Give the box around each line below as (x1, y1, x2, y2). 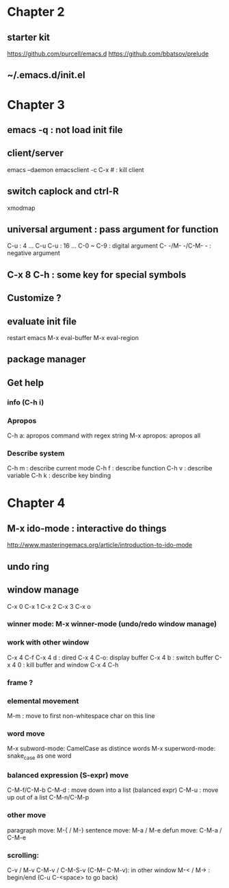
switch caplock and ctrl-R (7, 186, 119, 197)
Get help (7, 376, 44, 388)
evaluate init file (7, 315, 77, 327)
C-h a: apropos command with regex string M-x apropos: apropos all (7, 431, 201, 440)
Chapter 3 (7, 97, 65, 112)
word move (7, 728, 46, 738)
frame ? (7, 677, 33, 687)
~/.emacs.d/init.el (7, 69, 85, 81)
